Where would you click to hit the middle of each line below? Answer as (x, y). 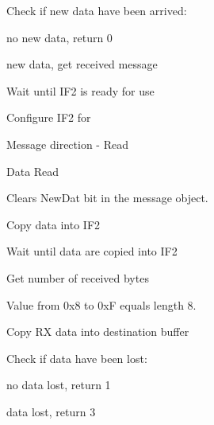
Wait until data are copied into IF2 (92, 251)
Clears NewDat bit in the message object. (107, 198)
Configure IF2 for (49, 117)
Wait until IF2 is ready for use (80, 90)
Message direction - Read (67, 144)
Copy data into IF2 (53, 224)
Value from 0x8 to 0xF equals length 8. (101, 304)
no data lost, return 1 (59, 385)
